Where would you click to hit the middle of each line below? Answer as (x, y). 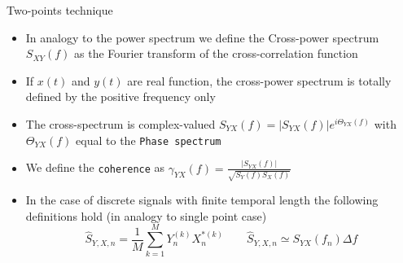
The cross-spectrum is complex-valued (120, 123)
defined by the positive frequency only (120, 96)
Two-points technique (60, 10)
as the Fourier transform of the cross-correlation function (216, 53)
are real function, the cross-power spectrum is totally (259, 80)
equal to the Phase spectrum (149, 140)
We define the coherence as (95, 167)
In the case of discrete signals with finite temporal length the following (202, 200)
